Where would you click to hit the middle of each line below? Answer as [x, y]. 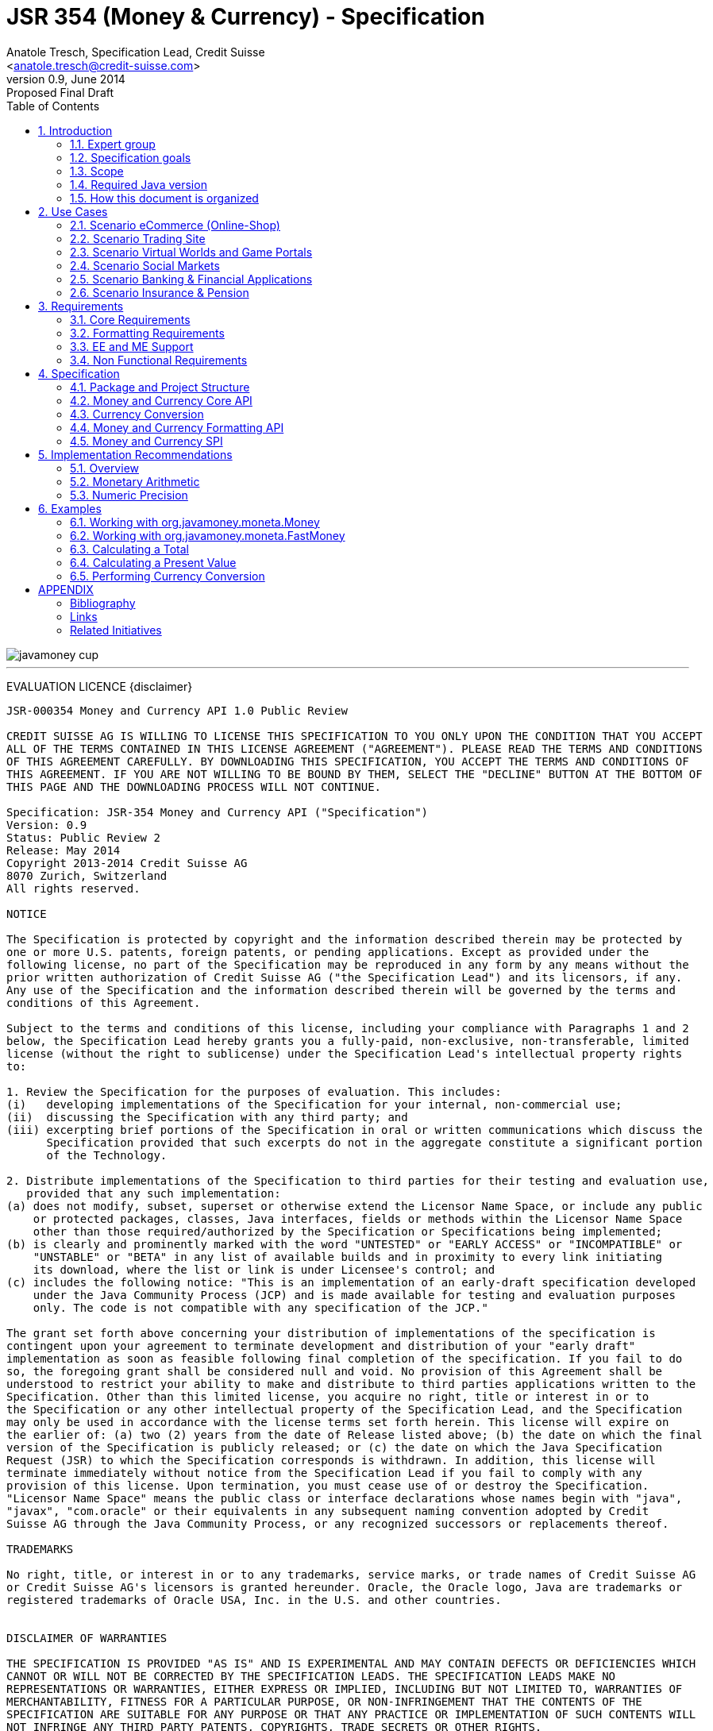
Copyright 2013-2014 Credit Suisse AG [127, 863]
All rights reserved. [73, 888]
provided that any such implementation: [154, 1193]
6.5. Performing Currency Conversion [168, 576]
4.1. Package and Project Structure [160, 387]
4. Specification [79, 373]
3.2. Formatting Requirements [147, 333]
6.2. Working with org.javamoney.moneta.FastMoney [208, 535]
